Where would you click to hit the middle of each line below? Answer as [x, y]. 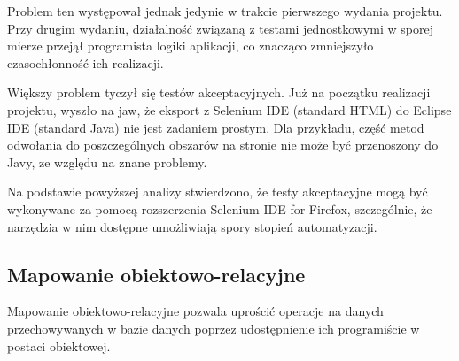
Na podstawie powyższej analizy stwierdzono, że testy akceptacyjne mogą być [218, 192]
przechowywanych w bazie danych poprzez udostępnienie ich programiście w [214, 328]
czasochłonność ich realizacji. [86, 62]
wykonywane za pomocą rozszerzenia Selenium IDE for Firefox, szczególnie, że [220, 208]
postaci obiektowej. [59, 346]
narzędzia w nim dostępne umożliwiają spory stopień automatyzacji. [192, 226]
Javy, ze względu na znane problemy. [107, 161]
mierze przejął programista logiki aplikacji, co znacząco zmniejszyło [191, 46]
